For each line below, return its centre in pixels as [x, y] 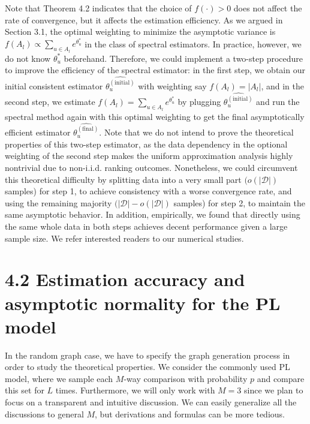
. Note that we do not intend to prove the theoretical [196, 132]
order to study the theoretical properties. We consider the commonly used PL [148, 367]
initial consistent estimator [54, 85]
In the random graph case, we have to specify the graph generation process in [148, 355]
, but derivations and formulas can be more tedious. [190, 414]
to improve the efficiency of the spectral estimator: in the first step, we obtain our [155, 70]
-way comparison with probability [186, 378]
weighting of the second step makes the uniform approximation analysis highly [149, 156]
